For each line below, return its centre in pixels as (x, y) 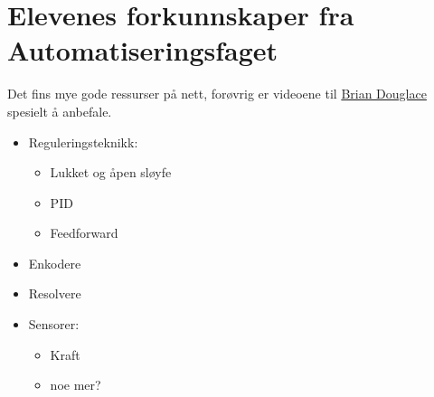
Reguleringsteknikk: (83, 142)
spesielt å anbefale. (60, 111)
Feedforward (84, 233)
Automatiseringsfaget (143, 50)
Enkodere (55, 263)
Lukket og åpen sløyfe (111, 172)
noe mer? (75, 385)
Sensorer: (54, 324)
